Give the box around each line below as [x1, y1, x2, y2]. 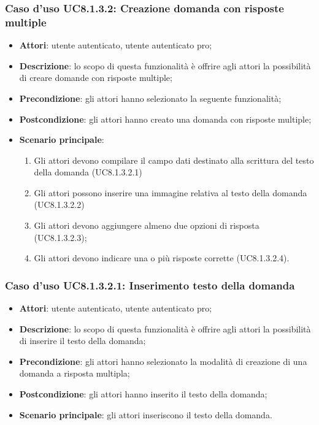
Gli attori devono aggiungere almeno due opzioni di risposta [34, 219, 259, 232]
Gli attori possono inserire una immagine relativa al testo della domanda [34, 186, 307, 199]
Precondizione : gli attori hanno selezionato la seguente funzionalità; [19, 91, 282, 104]
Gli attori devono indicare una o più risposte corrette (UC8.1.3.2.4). [34, 251, 290, 264]
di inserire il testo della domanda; [19, 334, 146, 347]
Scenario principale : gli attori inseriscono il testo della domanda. [19, 408, 272, 421]
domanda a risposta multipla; [19, 367, 130, 380]
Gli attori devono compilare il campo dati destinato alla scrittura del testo [34, 153, 314, 166]
